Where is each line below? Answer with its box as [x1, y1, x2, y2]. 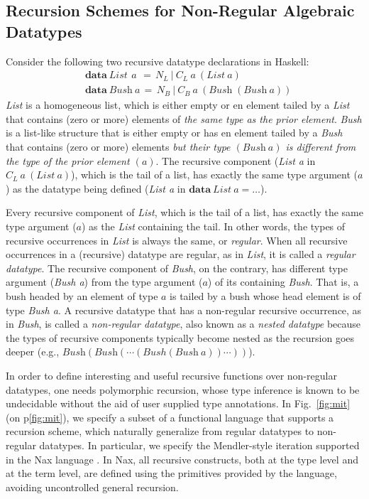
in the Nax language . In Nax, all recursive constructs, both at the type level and [6, 451, 358, 466]
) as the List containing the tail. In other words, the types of [82, 219, 346, 233]
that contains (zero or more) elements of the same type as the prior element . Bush [6, 111, 362, 126]
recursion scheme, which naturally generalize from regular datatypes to [6, 424, 314, 439]
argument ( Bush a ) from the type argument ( [6, 274, 203, 289]
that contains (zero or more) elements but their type [6, 139, 231, 154]
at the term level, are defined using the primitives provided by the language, [6, 466, 337, 481]
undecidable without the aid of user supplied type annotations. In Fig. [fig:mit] [6, 396, 351, 411]
